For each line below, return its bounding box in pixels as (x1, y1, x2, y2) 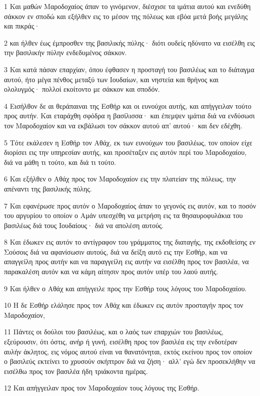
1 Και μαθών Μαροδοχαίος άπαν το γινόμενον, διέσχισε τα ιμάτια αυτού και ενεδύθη (4, 1, 251, 11)
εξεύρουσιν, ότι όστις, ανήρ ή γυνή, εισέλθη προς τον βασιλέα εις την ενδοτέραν (4, 336, 237, 347)
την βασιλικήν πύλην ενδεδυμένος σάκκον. (4, 47, 127, 58)
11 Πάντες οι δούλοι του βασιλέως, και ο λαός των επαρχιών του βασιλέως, (4, 326, 223, 337)
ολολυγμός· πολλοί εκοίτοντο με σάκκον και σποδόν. (4, 84, 160, 94)
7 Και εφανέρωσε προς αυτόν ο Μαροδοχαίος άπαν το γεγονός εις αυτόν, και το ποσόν (4, 200, 256, 211)
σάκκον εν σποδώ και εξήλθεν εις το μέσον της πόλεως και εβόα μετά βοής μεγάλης (4, 11, 248, 21)
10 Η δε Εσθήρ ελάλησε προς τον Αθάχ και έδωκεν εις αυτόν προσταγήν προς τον (4, 300, 243, 310)
